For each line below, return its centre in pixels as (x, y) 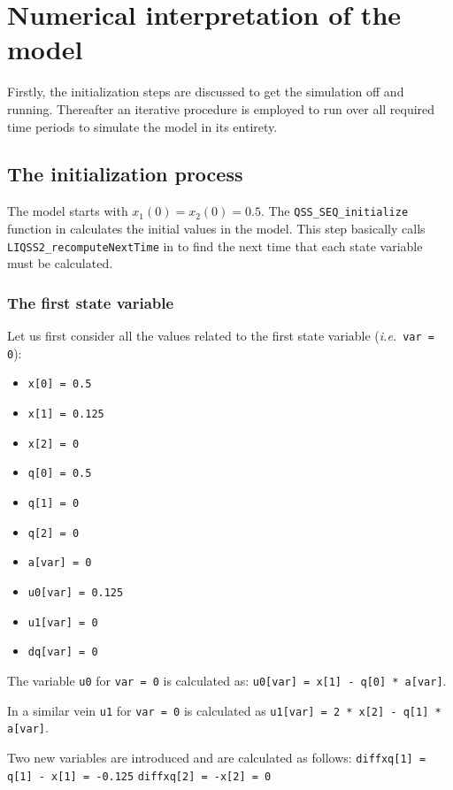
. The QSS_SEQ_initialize (334, 211)
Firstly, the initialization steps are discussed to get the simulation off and (206, 92)
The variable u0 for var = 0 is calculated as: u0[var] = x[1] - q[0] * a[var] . (227, 680)
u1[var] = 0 (63, 622)
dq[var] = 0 (63, 652)
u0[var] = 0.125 (76, 592)
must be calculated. (60, 263)
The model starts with (68, 211)
